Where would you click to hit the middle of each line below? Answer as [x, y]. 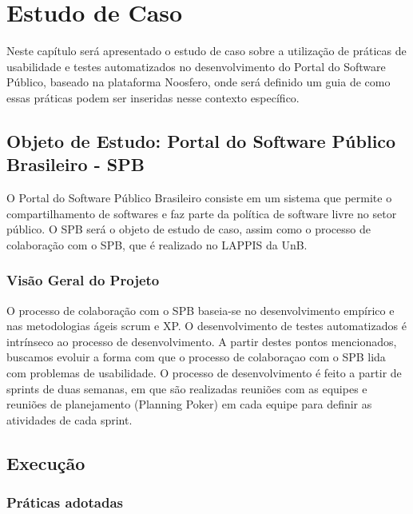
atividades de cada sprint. [69, 419]
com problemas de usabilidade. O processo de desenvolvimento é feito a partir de [204, 373]
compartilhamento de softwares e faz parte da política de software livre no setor [202, 213]
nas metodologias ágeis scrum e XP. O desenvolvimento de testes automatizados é [206, 326]
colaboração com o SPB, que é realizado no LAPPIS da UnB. [157, 244]
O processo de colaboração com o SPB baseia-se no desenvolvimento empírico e [201, 310]
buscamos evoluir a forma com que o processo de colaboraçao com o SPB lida [196, 357]
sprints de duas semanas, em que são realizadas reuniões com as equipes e [187, 388]
